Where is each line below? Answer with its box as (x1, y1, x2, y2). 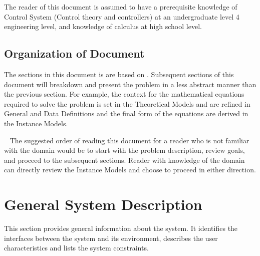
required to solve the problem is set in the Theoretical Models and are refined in (4, 98, 250, 109)
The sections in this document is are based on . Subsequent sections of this (4, 69, 234, 79)
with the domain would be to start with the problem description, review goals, (4, 145, 245, 155)
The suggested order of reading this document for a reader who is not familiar (10, 135, 249, 145)
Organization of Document (4, 46, 145, 61)
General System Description (4, 194, 202, 214)
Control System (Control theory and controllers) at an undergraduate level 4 (4, 11, 239, 22)
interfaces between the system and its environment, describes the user (4, 232, 218, 243)
